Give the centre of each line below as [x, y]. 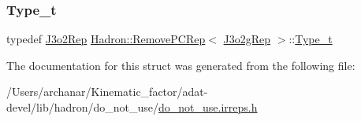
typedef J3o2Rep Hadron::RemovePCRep [106, 39]
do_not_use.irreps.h [208, 107]
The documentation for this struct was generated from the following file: [181, 65]
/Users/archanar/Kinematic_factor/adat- [107, 92]
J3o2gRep [247, 39]
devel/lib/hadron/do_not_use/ [83, 107]
